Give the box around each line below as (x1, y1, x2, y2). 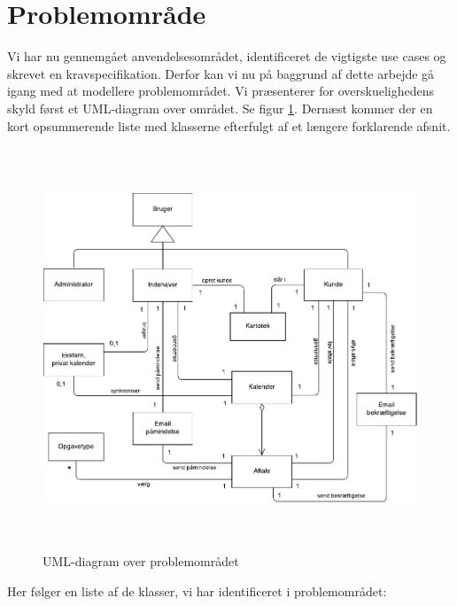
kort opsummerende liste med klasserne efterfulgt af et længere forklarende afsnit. (7, 116, 451, 135)
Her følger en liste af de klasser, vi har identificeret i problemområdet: (7, 581, 387, 600)
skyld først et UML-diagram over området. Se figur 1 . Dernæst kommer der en (7, 98, 433, 117)
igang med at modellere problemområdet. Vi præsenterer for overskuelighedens (7, 82, 434, 100)
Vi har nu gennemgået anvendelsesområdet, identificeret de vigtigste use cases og (7, 47, 446, 66)
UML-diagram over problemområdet (43, 552, 239, 571)
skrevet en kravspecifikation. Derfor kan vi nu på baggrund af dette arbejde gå (7, 64, 435, 82)
